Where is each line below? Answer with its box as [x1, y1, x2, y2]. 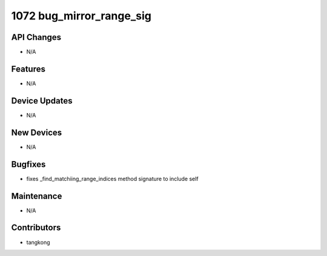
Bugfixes [11, 159, 46, 169]
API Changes [11, 32, 62, 42]
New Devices [11, 127, 62, 137]
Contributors [11, 223, 61, 233]
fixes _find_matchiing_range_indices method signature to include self [26, 175, 199, 182]
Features [11, 64, 45, 74]
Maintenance [11, 191, 62, 201]
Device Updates [11, 96, 73, 106]
